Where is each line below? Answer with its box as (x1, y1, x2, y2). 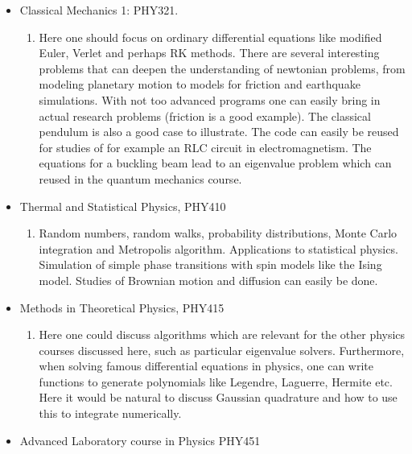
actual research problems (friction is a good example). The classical (39, 107, 371, 124)
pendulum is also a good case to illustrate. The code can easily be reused (39, 123, 399, 140)
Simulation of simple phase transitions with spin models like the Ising (39, 256, 382, 273)
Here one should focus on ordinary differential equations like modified (39, 28, 382, 45)
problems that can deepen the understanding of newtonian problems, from (39, 60, 406, 76)
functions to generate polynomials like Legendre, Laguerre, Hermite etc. (39, 373, 393, 390)
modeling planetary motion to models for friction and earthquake (39, 76, 360, 93)
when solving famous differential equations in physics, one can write (39, 357, 374, 374)
